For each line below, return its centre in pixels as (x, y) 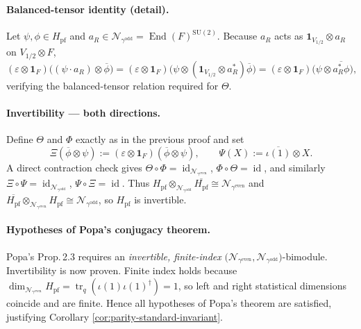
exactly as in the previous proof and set (160, 139)
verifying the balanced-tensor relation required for (112, 85)
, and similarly (295, 167)
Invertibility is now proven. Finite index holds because (122, 270)
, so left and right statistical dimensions (262, 286)
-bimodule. (305, 256)
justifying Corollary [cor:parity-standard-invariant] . (115, 316)
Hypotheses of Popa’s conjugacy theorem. (108, 229)
